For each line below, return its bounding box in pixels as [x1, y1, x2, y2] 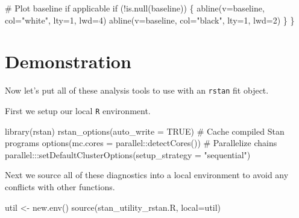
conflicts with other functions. [5, 181, 115, 193]
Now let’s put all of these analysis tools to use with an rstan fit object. [5, 84, 269, 97]
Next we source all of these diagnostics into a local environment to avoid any [5, 168, 289, 181]
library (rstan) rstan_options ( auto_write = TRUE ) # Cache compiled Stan [5, 124, 285, 137]
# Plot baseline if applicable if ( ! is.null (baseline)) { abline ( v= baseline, [5, 2, 265, 14]
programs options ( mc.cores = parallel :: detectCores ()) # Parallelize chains [5, 136, 277, 149]
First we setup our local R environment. [5, 104, 151, 117]
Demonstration [5, 49, 131, 74]
